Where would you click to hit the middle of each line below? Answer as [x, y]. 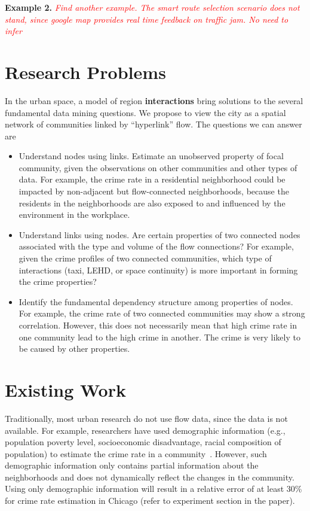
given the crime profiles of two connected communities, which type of [145, 258]
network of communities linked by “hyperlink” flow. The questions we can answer [154, 124]
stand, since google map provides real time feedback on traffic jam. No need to [147, 19]
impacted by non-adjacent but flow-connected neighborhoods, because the [154, 191]
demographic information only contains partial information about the [132, 465]
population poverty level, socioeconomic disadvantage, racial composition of [143, 442]
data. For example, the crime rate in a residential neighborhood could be [152, 179]
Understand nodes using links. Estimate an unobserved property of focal [151, 156]
